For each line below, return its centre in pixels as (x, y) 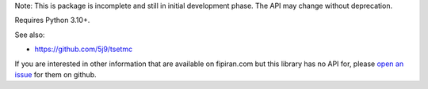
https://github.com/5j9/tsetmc (84, 49)
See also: (30, 35)
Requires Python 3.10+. (52, 20)
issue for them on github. (55, 74)
